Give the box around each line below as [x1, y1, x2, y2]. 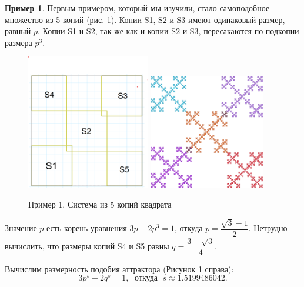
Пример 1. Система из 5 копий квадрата [28, 198, 172, 211]
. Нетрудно [248, 222, 288, 234]
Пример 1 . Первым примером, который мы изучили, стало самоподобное [5, 2, 270, 14]
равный [5, 25, 31, 37]
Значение [5, 222, 37, 234]
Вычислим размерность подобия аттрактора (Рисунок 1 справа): [5, 262, 234, 275]
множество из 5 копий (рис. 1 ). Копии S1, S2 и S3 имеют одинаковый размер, [5, 13, 285, 25]
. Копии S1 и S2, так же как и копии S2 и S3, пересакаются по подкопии [37, 25, 299, 37]
